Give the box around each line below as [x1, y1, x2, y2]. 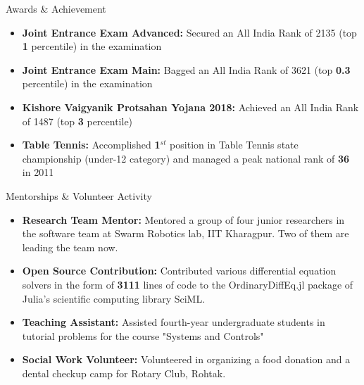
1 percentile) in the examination [22, 39, 162, 53]
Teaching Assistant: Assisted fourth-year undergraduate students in [22, 315, 325, 329]
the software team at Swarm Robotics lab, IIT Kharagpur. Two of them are [22, 226, 349, 241]
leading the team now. [22, 239, 118, 254]
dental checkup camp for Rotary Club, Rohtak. [22, 365, 226, 380]
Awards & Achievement [6, 1, 106, 15]
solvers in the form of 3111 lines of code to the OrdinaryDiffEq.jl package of [22, 277, 353, 291]
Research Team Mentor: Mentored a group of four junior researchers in [22, 212, 345, 227]
